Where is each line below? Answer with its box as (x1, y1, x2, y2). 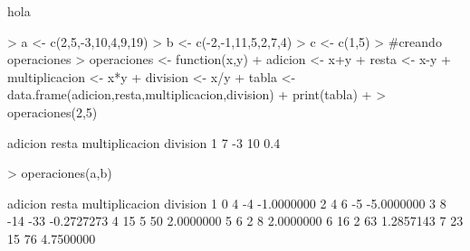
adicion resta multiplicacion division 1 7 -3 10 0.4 (7, 133, 281, 152)
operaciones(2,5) (7, 102, 98, 121)
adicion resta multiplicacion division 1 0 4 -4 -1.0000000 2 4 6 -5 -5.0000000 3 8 (7, 193, 446, 212)
